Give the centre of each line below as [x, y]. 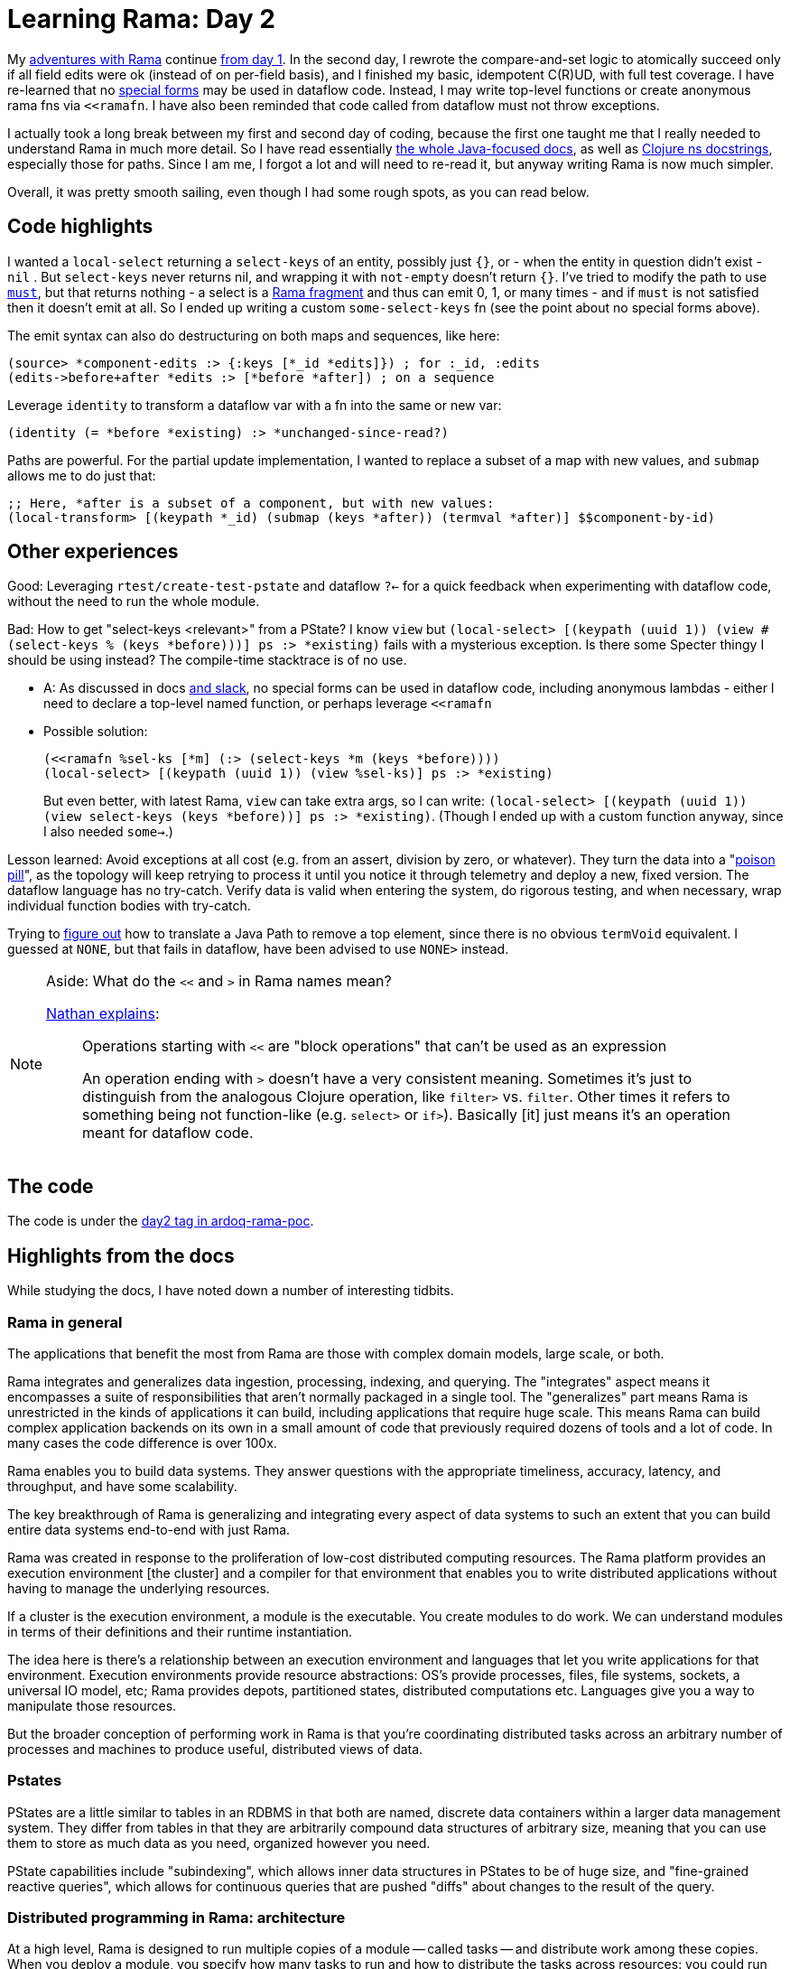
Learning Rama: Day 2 [141, 19]
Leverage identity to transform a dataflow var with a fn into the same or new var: [255, 405]
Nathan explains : [103, 1014]
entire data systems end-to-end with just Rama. [149, 1529]
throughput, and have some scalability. [122, 1486]
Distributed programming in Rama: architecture [177, 1918]
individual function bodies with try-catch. [129, 906]
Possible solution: [96, 732]
